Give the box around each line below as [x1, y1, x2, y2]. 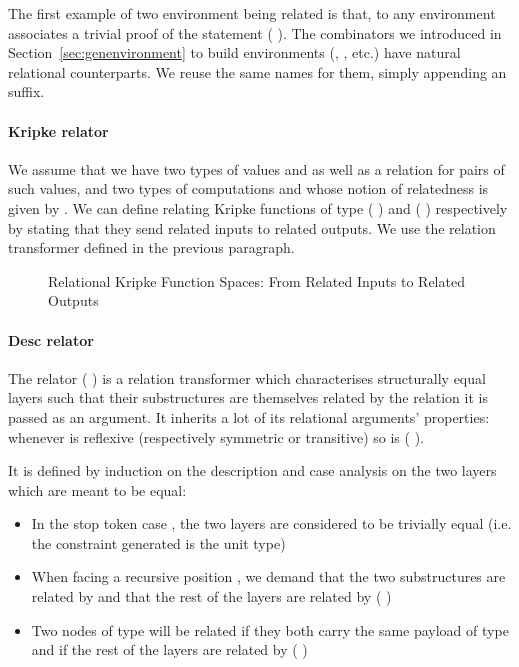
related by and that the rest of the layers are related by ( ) [31, 586, 392, 607]
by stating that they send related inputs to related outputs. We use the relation [8, 217, 496, 238]
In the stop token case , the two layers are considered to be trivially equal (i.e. [31, 513, 512, 534]
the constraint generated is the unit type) [31, 532, 286, 553]
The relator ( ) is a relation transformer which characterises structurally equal [8, 367, 486, 388]
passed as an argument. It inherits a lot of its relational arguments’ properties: [8, 406, 490, 427]
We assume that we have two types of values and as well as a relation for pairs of [8, 158, 505, 179]
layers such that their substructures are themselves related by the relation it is [8, 387, 488, 408]
